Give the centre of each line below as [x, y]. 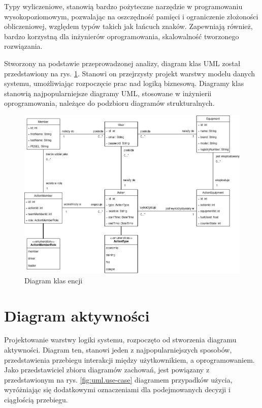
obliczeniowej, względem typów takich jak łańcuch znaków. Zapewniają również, [128, 26]
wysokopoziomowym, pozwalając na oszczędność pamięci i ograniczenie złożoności [131, 16]
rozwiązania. [23, 46]
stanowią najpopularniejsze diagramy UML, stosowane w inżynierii [108, 93]
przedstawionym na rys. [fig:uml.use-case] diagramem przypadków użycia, [118, 379]
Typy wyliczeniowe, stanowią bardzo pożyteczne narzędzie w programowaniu [123, 6]
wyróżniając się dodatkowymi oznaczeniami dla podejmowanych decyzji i [117, 389]
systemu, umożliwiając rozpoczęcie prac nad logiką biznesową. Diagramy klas [124, 83]
